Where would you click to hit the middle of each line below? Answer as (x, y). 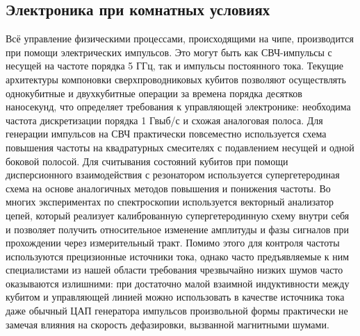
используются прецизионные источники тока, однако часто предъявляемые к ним (178, 256)
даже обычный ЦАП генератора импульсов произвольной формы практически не (177, 311)
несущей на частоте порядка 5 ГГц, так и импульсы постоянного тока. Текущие (175, 66)
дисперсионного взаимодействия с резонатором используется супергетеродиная (173, 175)
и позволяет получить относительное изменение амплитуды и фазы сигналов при (177, 229)
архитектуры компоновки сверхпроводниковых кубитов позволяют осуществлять (176, 79)
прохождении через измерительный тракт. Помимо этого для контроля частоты (173, 243)
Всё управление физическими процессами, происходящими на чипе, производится (180, 39)
